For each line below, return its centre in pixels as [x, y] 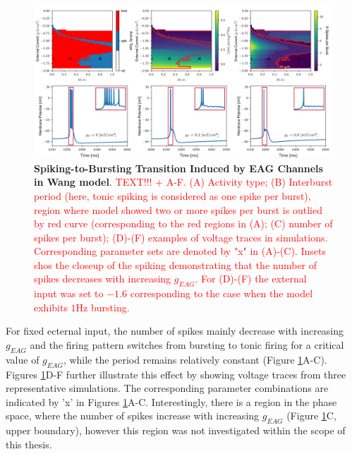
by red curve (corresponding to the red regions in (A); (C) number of [183, 223]
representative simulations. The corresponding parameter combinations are [167, 388]
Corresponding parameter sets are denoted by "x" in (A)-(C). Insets [180, 251]
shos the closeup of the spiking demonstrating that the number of [176, 264]
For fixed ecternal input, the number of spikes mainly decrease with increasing [175, 331]
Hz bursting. [103, 307]
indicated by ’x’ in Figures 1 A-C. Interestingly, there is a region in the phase [171, 401]
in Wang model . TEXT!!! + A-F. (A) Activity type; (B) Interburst [183, 182]
